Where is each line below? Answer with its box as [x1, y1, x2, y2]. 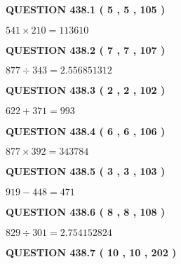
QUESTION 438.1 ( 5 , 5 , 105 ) [6, 2, 166, 16]
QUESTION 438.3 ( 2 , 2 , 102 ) [6, 83, 166, 97]
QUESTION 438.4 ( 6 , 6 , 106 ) [6, 123, 166, 138]
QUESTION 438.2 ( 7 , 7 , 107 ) [6, 42, 166, 57]
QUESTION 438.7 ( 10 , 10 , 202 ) [6, 244, 177, 259]
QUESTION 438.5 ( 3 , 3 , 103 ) [6, 164, 166, 179]
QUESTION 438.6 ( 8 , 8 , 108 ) [6, 204, 166, 218]
